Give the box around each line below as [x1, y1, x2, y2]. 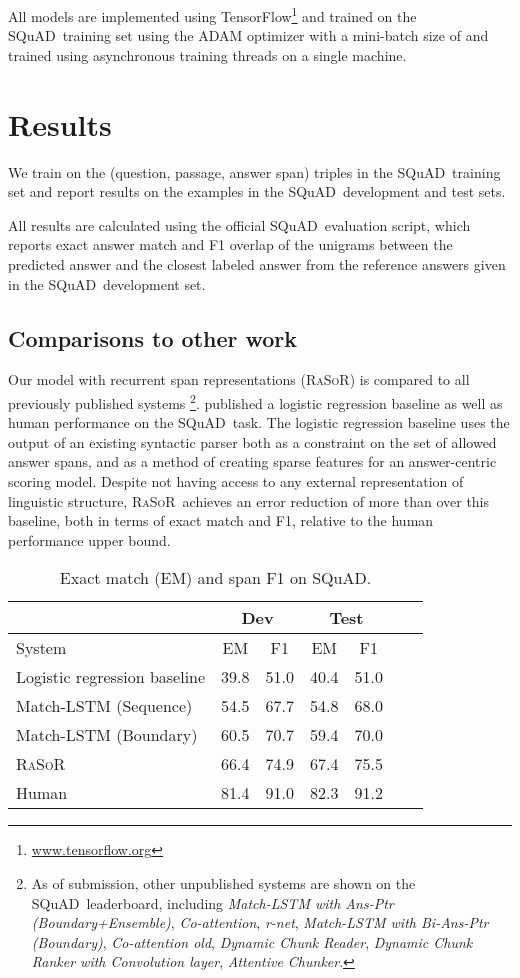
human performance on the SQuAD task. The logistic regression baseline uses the [8, 412, 510, 433]
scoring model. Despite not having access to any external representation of [8, 470, 464, 491]
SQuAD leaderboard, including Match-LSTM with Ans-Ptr [31, 892, 394, 913]
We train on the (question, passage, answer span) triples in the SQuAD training [8, 161, 501, 182]
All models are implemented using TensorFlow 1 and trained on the [8, 3, 417, 26]
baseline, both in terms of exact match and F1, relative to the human [8, 510, 434, 531]
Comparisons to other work [8, 322, 298, 353]
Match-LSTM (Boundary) [16, 723, 198, 747]
